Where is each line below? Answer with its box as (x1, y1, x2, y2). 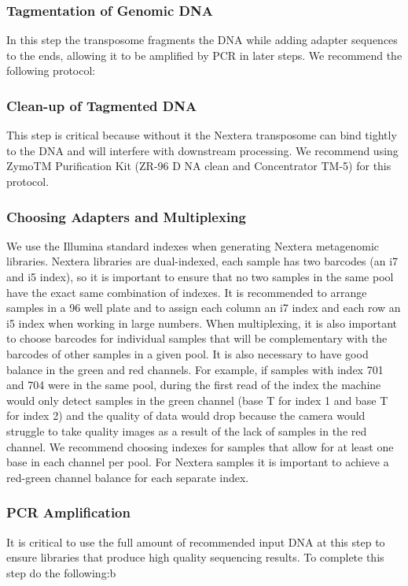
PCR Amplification (6, 503, 130, 522)
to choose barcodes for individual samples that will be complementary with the (6, 330, 388, 347)
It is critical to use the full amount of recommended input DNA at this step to (6, 533, 385, 550)
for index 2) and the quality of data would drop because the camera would (6, 407, 366, 424)
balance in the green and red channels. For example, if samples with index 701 (6, 361, 384, 377)
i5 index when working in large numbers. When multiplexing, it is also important (6, 314, 398, 331)
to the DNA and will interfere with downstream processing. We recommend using (6, 142, 399, 158)
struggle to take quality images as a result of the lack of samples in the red (6, 422, 367, 439)
